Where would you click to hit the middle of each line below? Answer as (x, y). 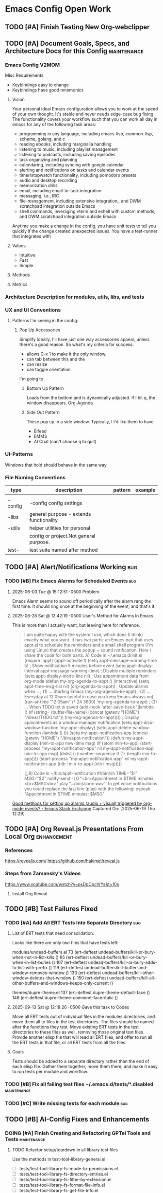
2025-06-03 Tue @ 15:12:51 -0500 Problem (56, 592)
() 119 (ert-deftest (66, 968)
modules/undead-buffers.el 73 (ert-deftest (55, 952)
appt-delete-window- (129, 727)
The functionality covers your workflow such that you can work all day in (85, 119)
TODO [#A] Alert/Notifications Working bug (71, 567)
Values (19, 246)
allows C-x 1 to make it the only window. (66, 354)
